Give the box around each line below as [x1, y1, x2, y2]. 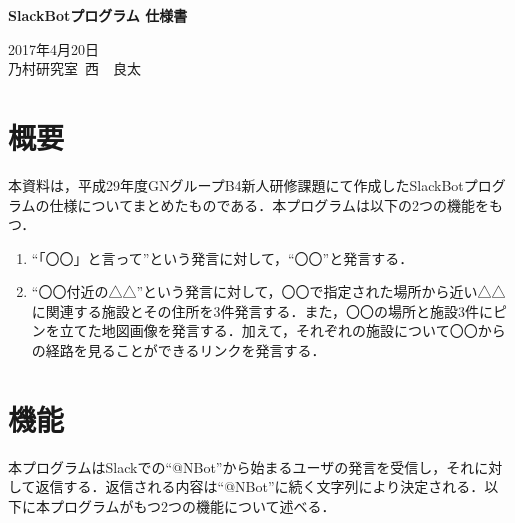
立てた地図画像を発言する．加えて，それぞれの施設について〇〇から [59, 320, 506, 341]
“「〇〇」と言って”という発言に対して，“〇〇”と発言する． [31, 247, 414, 268]
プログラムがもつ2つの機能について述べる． [49, 495, 336, 516]
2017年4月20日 [8, 38, 99, 59]
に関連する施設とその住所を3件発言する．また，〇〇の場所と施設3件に [31, 300, 494, 321]
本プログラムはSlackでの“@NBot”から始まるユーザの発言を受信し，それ [8, 456, 475, 477]
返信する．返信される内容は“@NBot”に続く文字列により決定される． [35, 476, 485, 497]
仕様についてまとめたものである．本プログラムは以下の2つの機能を [49, 194, 489, 215]
